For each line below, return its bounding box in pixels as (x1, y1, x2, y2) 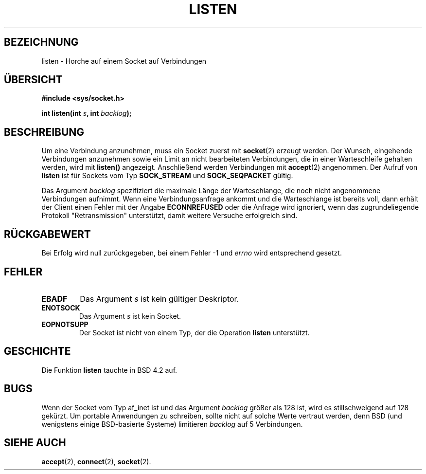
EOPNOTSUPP (41, 320, 89, 328)
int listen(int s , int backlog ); (41, 109, 132, 118)
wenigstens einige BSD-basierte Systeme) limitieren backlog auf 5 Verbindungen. (41, 419, 303, 428)
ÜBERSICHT (4, 73, 63, 86)
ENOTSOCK (41, 303, 80, 312)
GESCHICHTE (4, 345, 71, 358)
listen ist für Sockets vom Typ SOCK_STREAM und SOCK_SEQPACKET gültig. (41, 171, 293, 180)
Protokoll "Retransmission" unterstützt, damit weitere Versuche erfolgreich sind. (41, 211, 298, 220)
